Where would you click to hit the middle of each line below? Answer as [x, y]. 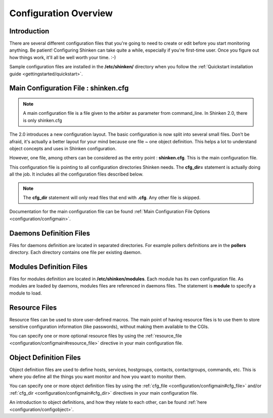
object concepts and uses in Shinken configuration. [63, 148]
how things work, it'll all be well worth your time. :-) [63, 57]
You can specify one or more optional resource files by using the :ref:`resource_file [96, 336]
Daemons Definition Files [50, 233]
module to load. [26, 293]
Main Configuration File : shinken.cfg [69, 88]
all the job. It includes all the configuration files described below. [76, 174]
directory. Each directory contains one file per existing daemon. [76, 253]
